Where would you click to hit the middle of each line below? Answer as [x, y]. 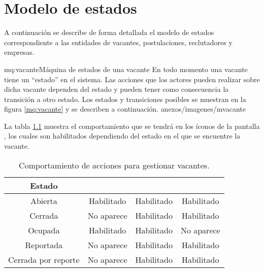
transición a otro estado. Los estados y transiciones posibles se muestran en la [125, 99]
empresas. [19, 52]
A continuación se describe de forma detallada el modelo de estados [109, 32]
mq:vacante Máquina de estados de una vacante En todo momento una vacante [126, 69]
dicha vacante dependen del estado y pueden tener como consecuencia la [117, 89]
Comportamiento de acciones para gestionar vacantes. [114, 165]
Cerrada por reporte [44, 259]
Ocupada [44, 230]
